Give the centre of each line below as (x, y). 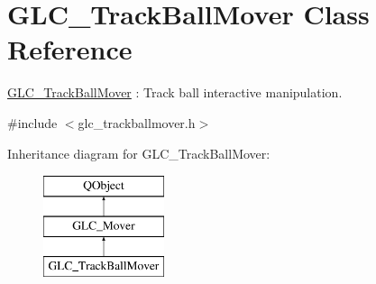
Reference (70, 49)
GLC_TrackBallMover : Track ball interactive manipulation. (175, 92)
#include (32, 122)
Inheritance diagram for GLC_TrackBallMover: (139, 153)
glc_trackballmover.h (137, 122)
